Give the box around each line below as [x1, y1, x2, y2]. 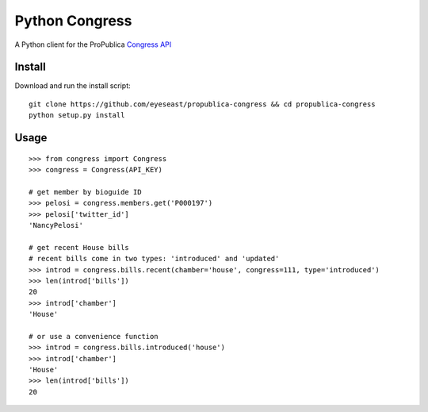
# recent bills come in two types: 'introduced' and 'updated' [29, 254, 280, 264]
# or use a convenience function [29, 332, 159, 341]
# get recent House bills [29, 243, 130, 252]
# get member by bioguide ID [29, 187, 142, 196]
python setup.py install [29, 111, 125, 120]
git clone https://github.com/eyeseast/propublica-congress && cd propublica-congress [29, 99, 376, 109]
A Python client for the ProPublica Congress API [14, 40, 172, 49]
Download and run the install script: [14, 81, 131, 90]
